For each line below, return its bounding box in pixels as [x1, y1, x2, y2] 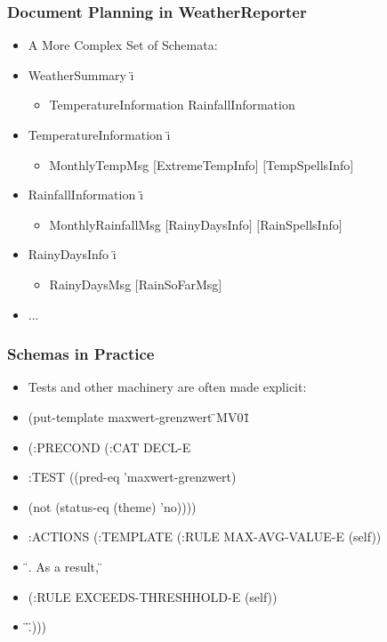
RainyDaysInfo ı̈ [28, 245, 117, 264]
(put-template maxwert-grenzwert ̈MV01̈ [28, 407, 250, 426]
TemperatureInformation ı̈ [28, 126, 171, 143]
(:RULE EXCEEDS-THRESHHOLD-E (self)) [28, 587, 278, 605]
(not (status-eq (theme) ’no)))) [28, 497, 197, 516]
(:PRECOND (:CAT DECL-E [28, 437, 191, 456]
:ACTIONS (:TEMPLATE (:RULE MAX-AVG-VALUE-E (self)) [28, 527, 382, 546]
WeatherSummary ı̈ [28, 65, 134, 84]
